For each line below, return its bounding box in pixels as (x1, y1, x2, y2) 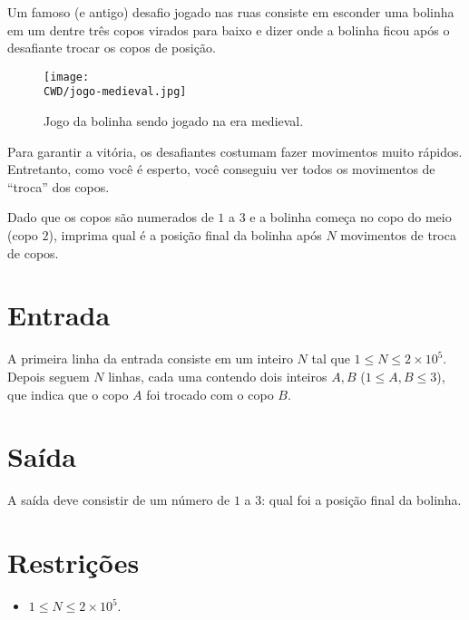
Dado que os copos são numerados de (7, 208, 214, 227)
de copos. (7, 243, 59, 262)
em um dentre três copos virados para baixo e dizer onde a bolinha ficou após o (7, 20, 450, 39)
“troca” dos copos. (7, 177, 110, 196)
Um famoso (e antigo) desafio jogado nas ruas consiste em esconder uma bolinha (7, 3, 454, 21)
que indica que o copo (7, 384, 129, 403)
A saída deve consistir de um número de (7, 490, 230, 509)
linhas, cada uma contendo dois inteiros (108, 366, 327, 385)
